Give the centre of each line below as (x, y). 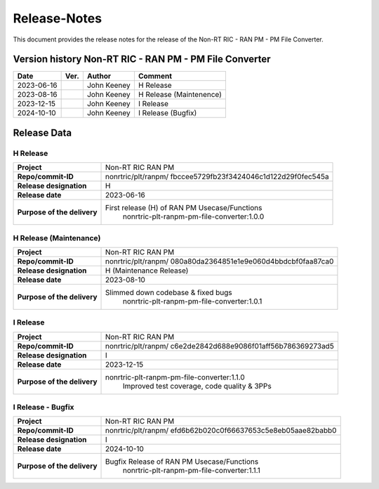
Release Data (42, 132)
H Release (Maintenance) (57, 237)
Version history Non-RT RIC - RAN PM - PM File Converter (142, 59)
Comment (155, 76)
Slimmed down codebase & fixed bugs (169, 292)
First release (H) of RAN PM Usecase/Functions (184, 208)
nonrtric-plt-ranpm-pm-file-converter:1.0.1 (193, 301)
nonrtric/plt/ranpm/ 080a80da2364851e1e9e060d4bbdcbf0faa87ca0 (220, 261)
